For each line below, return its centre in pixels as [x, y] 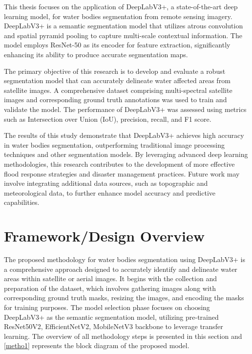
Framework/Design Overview [105, 236]
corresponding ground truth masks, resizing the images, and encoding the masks [124, 298]
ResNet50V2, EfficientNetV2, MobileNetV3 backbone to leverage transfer [114, 326]
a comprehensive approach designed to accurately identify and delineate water [121, 269]
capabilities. [22, 202]
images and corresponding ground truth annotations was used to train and [115, 100]
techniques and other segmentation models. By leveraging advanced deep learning [126, 154]
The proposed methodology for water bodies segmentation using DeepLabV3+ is [125, 259]
